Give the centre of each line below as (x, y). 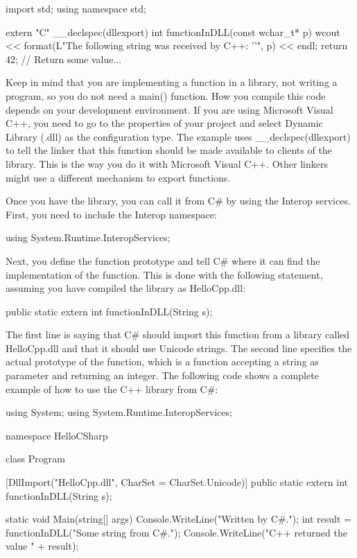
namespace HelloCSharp (57, 435)
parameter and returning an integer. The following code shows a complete (162, 375)
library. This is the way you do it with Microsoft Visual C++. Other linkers (167, 163)
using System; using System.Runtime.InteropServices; (119, 412)
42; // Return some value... (64, 59)
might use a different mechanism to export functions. (118, 177)
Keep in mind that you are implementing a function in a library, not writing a (172, 82)
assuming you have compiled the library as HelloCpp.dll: (126, 288)
